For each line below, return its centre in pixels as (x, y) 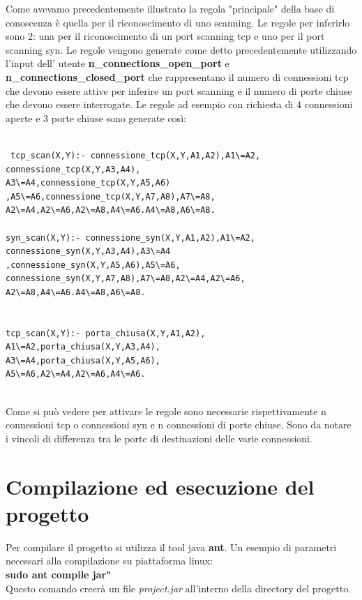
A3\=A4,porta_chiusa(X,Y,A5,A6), (83, 360)
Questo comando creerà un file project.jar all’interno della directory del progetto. (179, 588)
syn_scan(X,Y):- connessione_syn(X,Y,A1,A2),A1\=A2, (130, 238)
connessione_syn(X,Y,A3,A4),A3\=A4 (88, 252)
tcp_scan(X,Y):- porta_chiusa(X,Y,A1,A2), (106, 333)
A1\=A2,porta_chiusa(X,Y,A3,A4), (83, 347)
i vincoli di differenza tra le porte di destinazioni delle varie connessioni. (159, 438)
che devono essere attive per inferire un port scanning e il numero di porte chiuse (179, 90)
